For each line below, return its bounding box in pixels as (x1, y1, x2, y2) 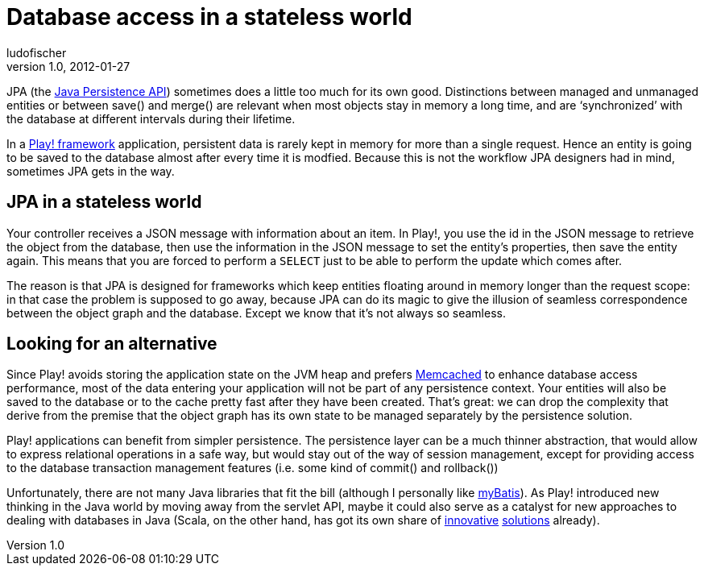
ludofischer (6, 45, 67, 60)
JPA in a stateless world (6, 192, 202, 213)
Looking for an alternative (6, 334, 217, 354)
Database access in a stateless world (6, 3, 412, 31)
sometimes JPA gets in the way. (6, 164, 175, 178)
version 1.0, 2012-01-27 (6, 59, 130, 73)
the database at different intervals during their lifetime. (6, 111, 296, 126)
